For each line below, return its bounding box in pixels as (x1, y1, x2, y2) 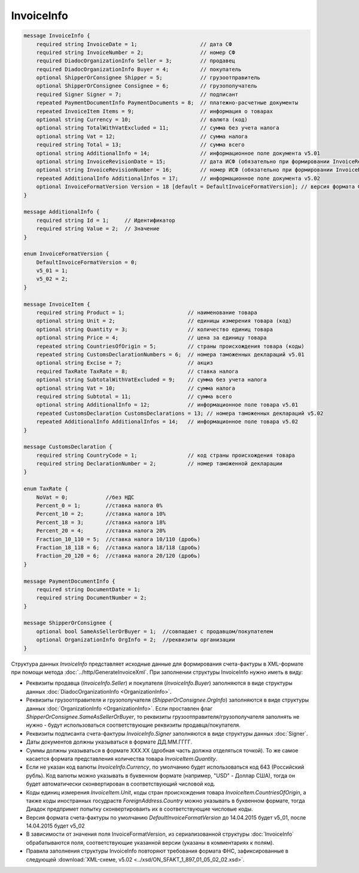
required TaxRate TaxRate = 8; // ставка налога (36, 368, 239, 375)
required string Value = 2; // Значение (36, 225, 160, 232)
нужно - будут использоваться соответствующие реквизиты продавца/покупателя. (26, 721, 241, 728)
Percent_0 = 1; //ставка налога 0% (36, 502, 163, 509)
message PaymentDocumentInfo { (23, 577, 116, 585)
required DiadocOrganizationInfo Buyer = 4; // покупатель (36, 66, 242, 73)
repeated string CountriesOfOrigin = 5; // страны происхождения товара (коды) (36, 342, 305, 350)
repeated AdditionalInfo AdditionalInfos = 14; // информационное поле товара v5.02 (36, 419, 299, 425)
